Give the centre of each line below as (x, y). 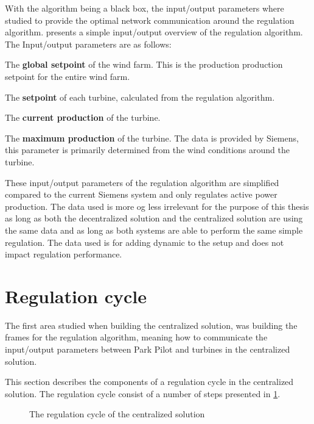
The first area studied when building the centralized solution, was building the (151, 325)
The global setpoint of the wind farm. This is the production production (144, 64)
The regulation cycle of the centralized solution (117, 414)
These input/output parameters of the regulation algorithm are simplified (142, 182)
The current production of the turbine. (83, 117)
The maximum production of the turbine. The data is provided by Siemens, (152, 138)
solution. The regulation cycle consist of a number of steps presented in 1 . (143, 393)
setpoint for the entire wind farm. (68, 76)
